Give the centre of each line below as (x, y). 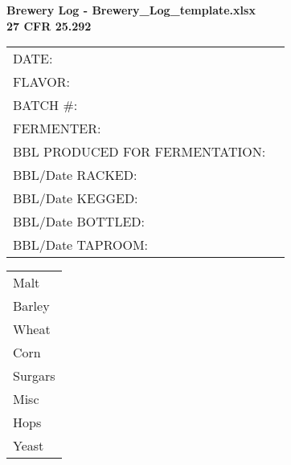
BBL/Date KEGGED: (76, 198)
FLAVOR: (41, 82)
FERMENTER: (57, 128)
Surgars (34, 376)
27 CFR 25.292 (49, 25)
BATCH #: (45, 105)
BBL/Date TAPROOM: (81, 245)
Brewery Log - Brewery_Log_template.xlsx (131, 10)
